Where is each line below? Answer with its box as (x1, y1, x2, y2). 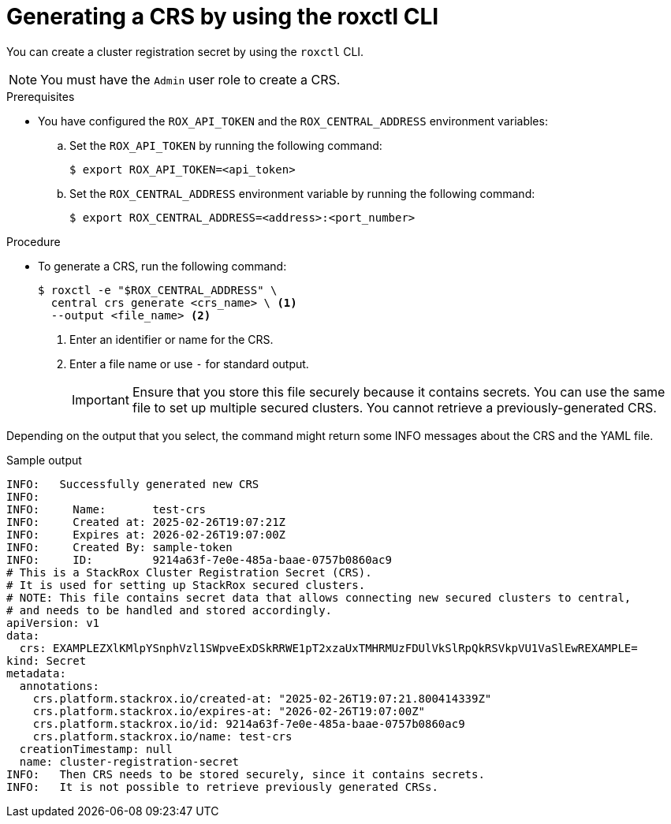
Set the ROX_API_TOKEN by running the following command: (69, 138, 382, 152)
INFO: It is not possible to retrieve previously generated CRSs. (6, 780, 438, 793)
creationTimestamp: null (19, 742, 173, 755)
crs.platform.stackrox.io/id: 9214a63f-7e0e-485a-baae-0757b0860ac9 (32, 717, 465, 730)
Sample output (6, 453, 82, 467)
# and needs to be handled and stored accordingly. (6, 603, 333, 617)
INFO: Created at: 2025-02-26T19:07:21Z (6, 515, 286, 528)
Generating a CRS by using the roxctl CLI (6, 3, 439, 30)
